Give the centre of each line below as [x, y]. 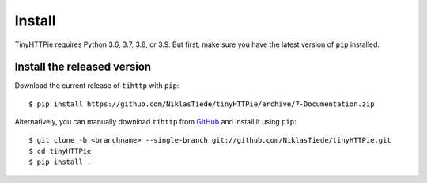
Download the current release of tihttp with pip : [97, 86]
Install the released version [83, 67]
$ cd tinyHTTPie [60, 151]
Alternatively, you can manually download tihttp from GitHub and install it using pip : [155, 122]
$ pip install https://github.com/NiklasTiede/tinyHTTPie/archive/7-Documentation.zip [202, 104]
